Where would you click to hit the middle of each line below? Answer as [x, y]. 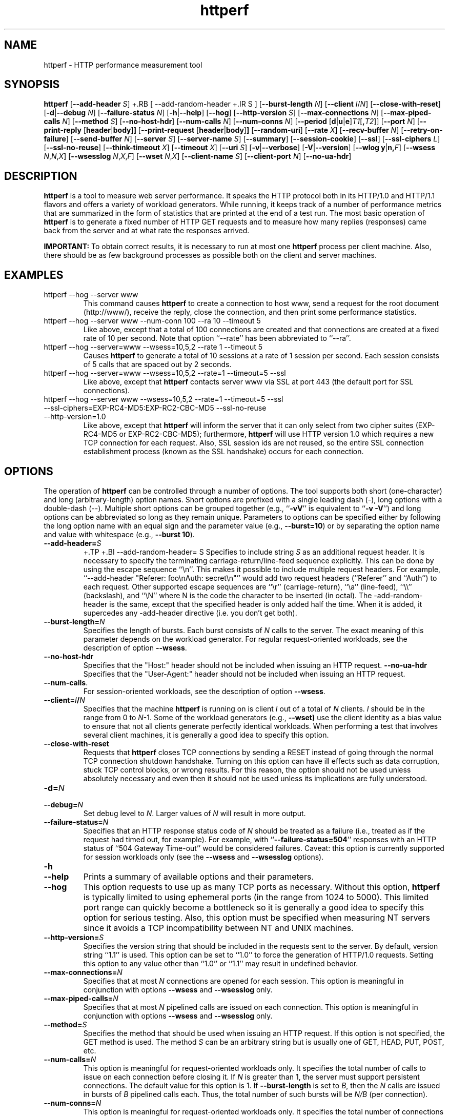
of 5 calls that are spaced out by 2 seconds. [157, 364]
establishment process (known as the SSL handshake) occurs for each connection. [223, 452]
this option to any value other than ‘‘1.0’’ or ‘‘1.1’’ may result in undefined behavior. [221, 963]
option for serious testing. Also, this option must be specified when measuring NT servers [257, 917]
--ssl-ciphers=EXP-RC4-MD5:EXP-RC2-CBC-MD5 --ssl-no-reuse [155, 408]
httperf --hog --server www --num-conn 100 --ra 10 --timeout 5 [152, 321]
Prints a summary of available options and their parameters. [199, 876]
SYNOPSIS [32, 85]
